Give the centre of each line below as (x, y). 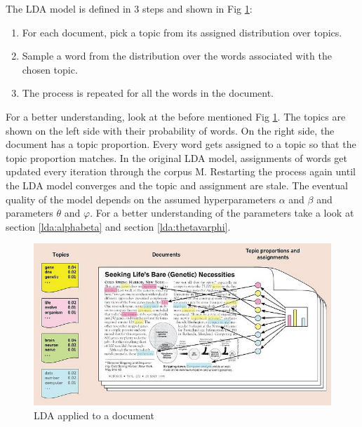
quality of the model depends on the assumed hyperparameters (141, 199)
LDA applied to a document (94, 415)
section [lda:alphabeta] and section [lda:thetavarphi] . (118, 226)
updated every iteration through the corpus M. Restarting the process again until (181, 171)
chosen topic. (50, 69)
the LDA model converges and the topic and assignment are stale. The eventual (177, 185)
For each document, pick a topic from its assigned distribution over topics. (182, 32)
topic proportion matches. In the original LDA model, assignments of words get (177, 157)
